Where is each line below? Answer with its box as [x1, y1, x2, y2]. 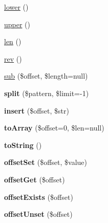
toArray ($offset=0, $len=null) [4, 122, 104, 133]
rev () [4, 53, 22, 64]
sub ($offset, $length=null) [4, 70, 88, 81]
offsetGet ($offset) [4, 174, 65, 184]
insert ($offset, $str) [4, 105, 69, 116]
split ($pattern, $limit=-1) [4, 87, 89, 98]
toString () [4, 139, 42, 150]
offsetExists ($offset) [4, 191, 73, 202]
